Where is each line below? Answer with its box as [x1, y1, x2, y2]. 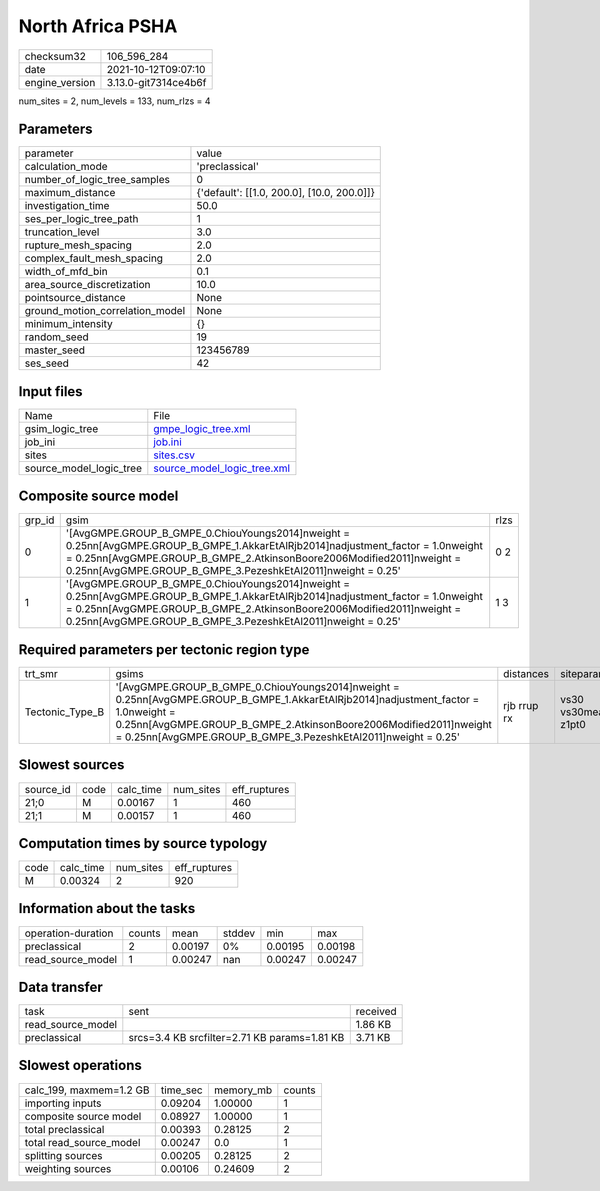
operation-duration [24, 926, 114, 940]
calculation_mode [24, 160, 109, 174]
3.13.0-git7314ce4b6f [106, 75, 207, 89]
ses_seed [24, 356, 70, 370]
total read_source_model [24, 1135, 141, 1149]
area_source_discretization [24, 278, 151, 292]
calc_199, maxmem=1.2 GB [24, 1083, 150, 1097]
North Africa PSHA [18, 15, 178, 37]
